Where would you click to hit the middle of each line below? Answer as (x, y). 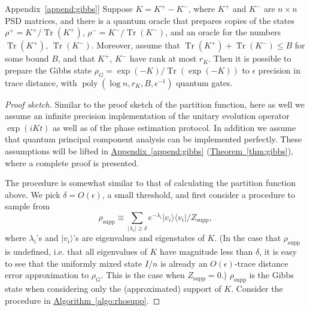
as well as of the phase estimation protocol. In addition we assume (174, 127)
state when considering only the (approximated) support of (113, 289)
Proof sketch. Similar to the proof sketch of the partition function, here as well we (155, 104)
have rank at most (163, 58)
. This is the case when (143, 275)
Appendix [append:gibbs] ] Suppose (69, 8)
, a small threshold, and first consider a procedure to (199, 194)
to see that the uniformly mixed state (74, 263)
